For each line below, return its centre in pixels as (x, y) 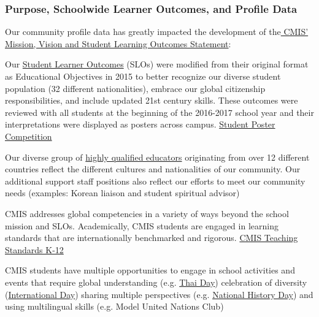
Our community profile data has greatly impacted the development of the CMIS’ (157, 32)
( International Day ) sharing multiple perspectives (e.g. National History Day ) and (159, 294)
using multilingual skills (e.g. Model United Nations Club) (114, 306)
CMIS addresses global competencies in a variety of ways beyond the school (147, 213)
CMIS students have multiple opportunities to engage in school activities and (150, 270)
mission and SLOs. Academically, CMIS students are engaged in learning (142, 225)
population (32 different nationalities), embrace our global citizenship (135, 88)
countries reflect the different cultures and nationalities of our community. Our (153, 169)
